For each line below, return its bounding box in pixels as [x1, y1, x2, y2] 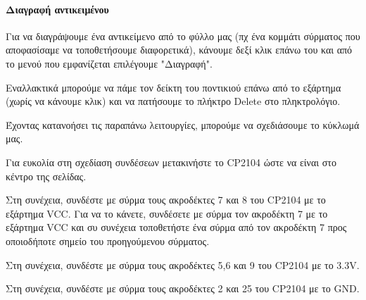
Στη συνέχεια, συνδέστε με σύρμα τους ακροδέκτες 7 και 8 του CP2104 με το [6, 192, 326, 207]
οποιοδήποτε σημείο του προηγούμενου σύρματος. [6, 233, 210, 248]
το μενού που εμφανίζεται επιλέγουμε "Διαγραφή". [6, 56, 213, 70]
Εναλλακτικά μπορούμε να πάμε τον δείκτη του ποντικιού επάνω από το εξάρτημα [6, 80, 341, 94]
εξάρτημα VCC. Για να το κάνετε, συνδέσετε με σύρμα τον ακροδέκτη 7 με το [6, 206, 328, 220]
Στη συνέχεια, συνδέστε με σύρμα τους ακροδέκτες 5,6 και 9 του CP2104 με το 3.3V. [6, 257, 360, 272]
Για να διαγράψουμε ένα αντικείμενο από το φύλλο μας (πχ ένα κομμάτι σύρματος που [6, 28, 360, 43]
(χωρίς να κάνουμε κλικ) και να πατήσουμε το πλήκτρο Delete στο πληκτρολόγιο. [6, 94, 341, 108]
